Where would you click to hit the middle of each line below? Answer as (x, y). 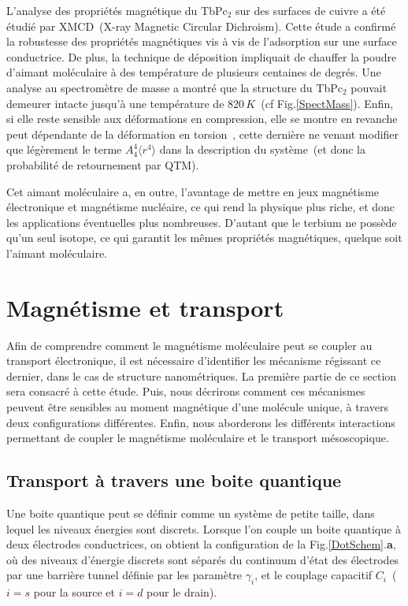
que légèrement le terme (64, 149)
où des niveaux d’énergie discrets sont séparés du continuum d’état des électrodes (203, 559)
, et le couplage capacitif (313, 575)
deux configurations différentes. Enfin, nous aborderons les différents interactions (201, 422)
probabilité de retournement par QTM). (103, 164)
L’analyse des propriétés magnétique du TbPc (117, 10)
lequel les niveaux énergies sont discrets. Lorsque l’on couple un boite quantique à (204, 528)
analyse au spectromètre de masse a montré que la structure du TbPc (174, 87)
